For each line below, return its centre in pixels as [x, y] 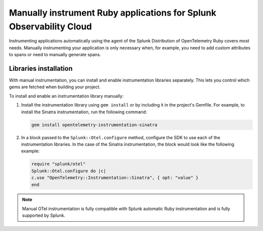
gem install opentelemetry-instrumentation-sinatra [94, 125]
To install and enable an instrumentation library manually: [66, 96]
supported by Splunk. [44, 215]
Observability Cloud [50, 26]
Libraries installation [41, 68]
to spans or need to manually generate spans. [55, 55]
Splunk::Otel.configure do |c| [69, 171]
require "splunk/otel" [58, 164]
